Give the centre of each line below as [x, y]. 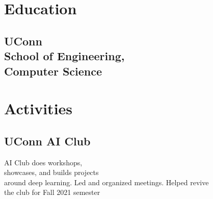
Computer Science [53, 71]
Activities [38, 108]
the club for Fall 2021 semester [52, 192]
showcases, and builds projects [51, 172]
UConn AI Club [47, 141]
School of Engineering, [64, 56]
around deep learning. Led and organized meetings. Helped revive [107, 182]
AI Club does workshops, [43, 162]
